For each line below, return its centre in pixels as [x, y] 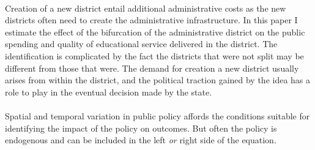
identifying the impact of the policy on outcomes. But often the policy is [141, 128]
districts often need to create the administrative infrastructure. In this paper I [151, 20]
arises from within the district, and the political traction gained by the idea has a [158, 80]
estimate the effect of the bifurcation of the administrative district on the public [155, 32]
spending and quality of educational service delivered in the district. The [141, 44]
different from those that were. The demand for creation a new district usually [152, 68]
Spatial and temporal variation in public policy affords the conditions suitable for [157, 115]
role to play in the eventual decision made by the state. [109, 92]
